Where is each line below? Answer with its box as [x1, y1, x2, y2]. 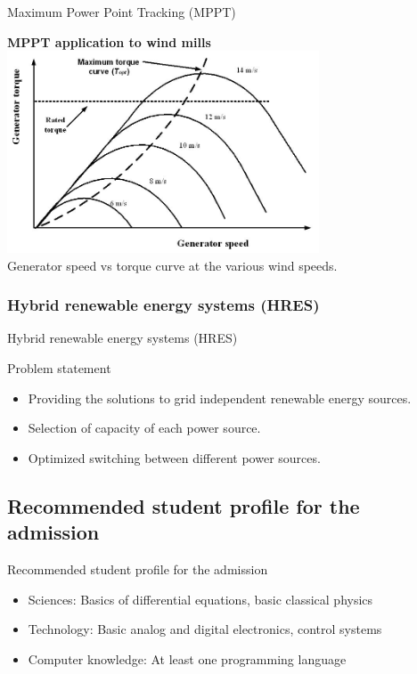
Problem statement [7, 358, 111, 377]
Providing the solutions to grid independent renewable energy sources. [28, 388, 412, 407]
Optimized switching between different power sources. [28, 448, 321, 467]
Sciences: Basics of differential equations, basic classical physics [28, 589, 373, 608]
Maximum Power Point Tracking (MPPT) [7, 3, 236, 20]
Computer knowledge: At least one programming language [28, 649, 347, 668]
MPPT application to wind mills [7, 32, 211, 51]
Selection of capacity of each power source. [28, 418, 261, 437]
